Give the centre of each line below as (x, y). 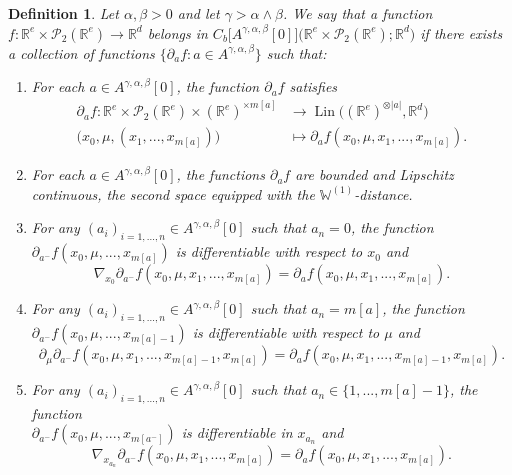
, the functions (220, 174)
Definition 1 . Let (63, 13)
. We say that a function (358, 13)
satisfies (313, 86)
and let (198, 13)
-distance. (383, 193)
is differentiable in (237, 432)
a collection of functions (81, 52)
